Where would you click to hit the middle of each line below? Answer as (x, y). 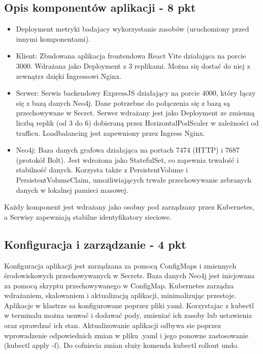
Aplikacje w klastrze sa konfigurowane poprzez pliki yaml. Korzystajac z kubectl (129, 305)
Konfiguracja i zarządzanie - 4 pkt (95, 244)
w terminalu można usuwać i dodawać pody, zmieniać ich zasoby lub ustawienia (128, 315)
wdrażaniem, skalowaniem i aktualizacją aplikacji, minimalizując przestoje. (120, 295)
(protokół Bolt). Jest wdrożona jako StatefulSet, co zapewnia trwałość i (127, 159)
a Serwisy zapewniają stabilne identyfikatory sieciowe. (88, 216)
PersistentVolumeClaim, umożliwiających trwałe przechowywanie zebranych (134, 179)
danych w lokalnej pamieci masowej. (72, 189)
